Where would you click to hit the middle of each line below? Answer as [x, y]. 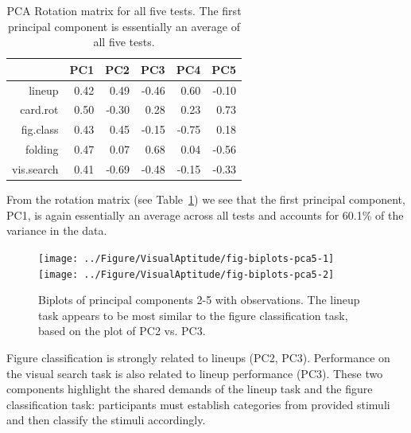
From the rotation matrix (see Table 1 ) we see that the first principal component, [206, 199]
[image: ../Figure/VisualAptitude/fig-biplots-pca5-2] [186, 274]
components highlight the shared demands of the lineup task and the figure [190, 389]
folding [42, 149]
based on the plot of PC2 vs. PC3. [122, 331]
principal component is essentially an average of [124, 26]
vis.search [35, 169]
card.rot [39, 109]
